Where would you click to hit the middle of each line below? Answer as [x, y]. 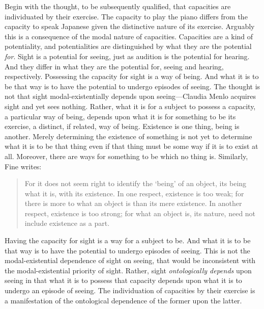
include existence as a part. [67, 223]
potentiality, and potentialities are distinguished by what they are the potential [128, 46]
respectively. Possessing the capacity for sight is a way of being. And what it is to [132, 76]
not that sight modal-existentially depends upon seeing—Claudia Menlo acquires [130, 96]
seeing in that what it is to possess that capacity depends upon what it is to [123, 280]
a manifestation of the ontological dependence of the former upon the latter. [123, 300]
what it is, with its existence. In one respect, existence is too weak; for [134, 193]
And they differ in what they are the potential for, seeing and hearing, [114, 66]
